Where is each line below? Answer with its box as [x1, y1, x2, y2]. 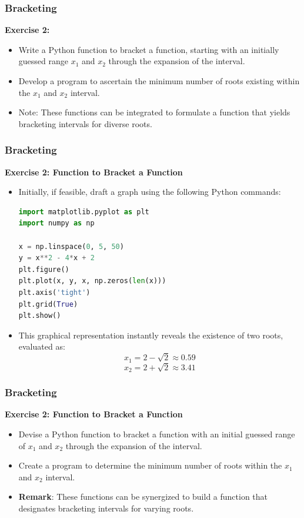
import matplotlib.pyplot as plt [18, 207, 149, 216]
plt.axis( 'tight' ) [18, 288, 91, 297]
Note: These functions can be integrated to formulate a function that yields [18, 106, 290, 118]
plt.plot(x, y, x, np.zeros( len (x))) [18, 277, 166, 285]
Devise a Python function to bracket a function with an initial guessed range [18, 427, 295, 440]
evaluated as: [18, 340, 65, 353]
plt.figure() [18, 265, 69, 274]
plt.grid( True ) [18, 300, 78, 308]
